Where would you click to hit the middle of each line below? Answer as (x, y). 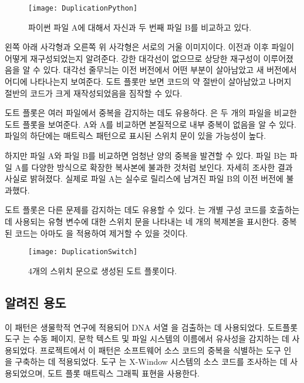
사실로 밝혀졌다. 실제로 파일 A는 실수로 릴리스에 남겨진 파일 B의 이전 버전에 (144, 179)
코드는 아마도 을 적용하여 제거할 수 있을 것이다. (101, 233)
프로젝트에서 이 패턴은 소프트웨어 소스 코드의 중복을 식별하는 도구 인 (166, 350)
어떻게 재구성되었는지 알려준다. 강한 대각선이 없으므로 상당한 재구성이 (133, 58)
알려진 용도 (36, 302)
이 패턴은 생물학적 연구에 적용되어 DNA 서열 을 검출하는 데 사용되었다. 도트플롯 (151, 327)
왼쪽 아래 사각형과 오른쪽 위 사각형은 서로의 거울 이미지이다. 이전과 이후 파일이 (150, 47)
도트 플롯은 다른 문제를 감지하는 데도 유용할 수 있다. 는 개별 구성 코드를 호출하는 (152, 210)
